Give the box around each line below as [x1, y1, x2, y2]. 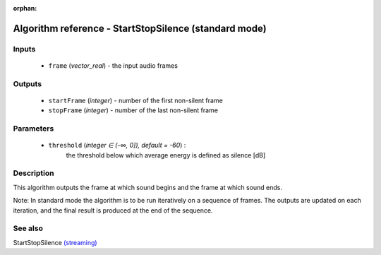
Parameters [13, 124, 54, 134]
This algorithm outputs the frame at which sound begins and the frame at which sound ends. [13, 183, 282, 191]
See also [13, 223, 44, 233]
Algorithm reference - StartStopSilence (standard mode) [13, 22, 267, 35]
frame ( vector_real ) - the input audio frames [48, 61, 178, 70]
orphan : [13, 4, 37, 12]
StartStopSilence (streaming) [13, 238, 98, 247]
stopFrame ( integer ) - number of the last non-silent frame [48, 106, 219, 114]
